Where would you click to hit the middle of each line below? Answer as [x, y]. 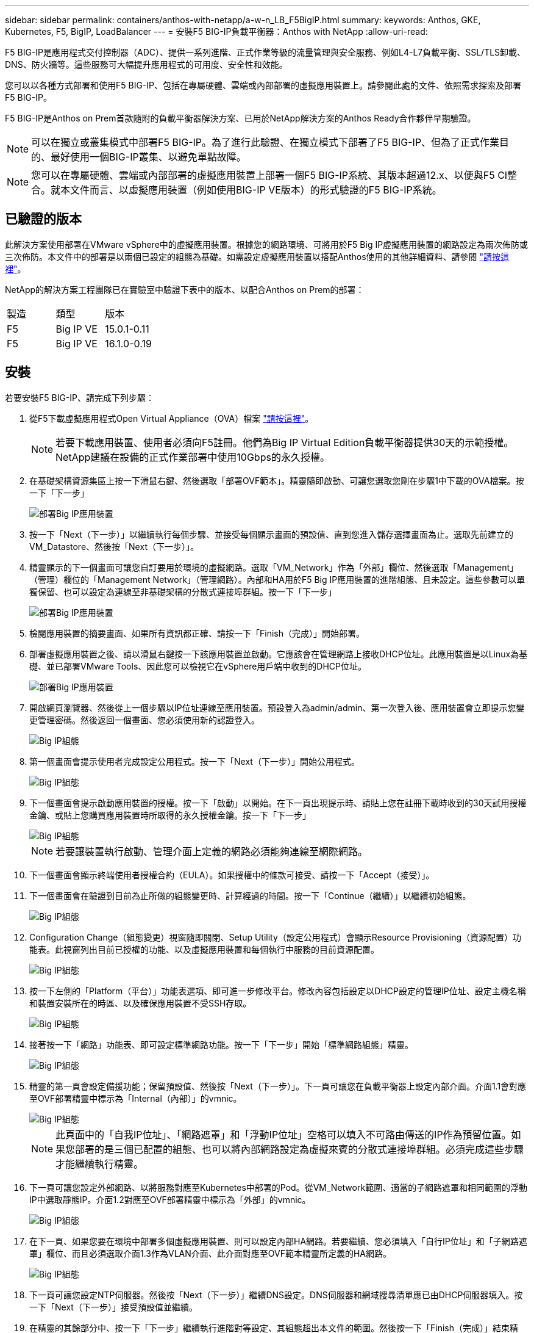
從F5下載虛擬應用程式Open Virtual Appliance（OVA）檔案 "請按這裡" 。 [172, 418]
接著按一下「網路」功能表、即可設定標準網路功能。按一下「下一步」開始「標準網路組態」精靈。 [221, 1044]
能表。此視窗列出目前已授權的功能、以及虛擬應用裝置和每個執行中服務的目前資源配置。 [204, 949]
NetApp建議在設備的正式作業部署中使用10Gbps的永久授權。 [193, 457]
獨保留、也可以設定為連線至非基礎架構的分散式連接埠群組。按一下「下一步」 [183, 591]
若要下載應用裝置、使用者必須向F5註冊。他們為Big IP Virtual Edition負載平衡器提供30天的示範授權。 [285, 442]
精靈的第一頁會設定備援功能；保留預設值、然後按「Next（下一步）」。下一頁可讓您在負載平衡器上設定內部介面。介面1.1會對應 [278, 1086]
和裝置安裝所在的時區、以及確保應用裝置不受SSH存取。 [141, 1003]
